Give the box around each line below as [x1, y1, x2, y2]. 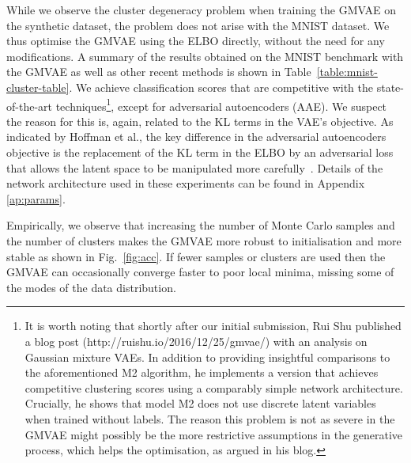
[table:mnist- [316, 63, 378, 80]
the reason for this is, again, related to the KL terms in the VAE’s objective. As [6, 112, 394, 129]
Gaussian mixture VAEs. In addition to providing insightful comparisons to [25, 348, 390, 365]
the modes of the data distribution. [6, 279, 176, 295]
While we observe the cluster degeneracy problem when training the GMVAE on [6, 2, 396, 17]
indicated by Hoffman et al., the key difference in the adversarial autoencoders [6, 128, 386, 145]
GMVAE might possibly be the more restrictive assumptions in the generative [25, 426, 403, 442]
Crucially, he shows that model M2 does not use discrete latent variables [25, 395, 376, 412]
